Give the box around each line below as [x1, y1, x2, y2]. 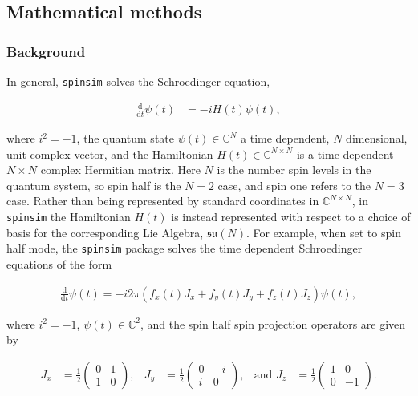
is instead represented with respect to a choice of [171, 208, 411, 224]
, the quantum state [76, 130, 174, 147]
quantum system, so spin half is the [6, 176, 181, 193]
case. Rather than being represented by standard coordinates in [6, 192, 319, 209]
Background [6, 41, 86, 61]
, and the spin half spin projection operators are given [140, 315, 406, 332]
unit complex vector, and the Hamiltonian [6, 145, 213, 162]
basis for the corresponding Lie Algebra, [6, 224, 204, 240]
